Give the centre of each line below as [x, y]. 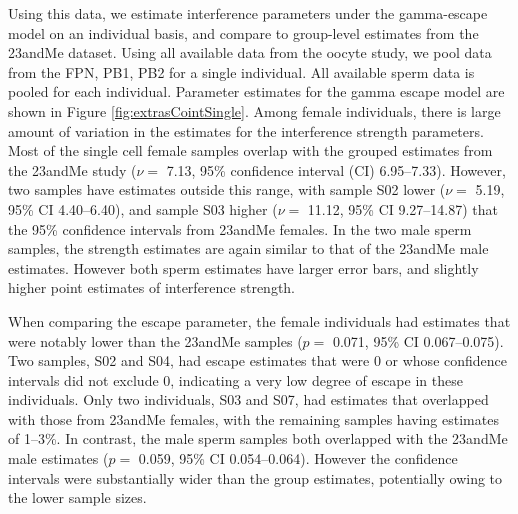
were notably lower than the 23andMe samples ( [155, 340]
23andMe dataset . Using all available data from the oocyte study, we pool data [250, 52]
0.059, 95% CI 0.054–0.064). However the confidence [298, 458]
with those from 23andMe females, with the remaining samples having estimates [253, 418]
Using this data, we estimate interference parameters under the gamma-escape [248, 13]
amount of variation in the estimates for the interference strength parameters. [246, 130]
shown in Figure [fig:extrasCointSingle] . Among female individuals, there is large [254, 110]
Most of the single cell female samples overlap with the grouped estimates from [250, 150]
